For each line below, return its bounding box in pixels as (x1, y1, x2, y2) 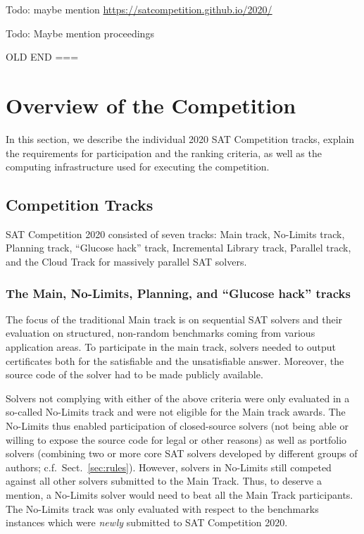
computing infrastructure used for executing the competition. (6, 159, 270, 174)
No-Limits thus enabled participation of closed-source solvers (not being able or (6, 418, 349, 433)
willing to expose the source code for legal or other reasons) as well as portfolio (6, 432, 347, 447)
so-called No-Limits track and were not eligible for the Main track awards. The (6, 404, 346, 419)
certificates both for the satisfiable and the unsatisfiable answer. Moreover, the (6, 353, 344, 368)
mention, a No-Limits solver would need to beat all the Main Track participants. (6, 488, 353, 502)
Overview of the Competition (6, 90, 296, 119)
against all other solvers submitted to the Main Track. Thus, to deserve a (6, 473, 322, 488)
